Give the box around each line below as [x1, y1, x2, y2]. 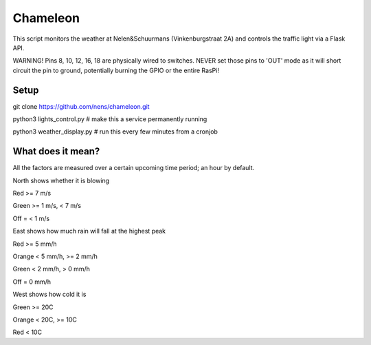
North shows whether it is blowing [12, 176, 110, 185]
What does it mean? [12, 145, 100, 158]
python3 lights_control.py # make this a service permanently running [12, 115, 207, 123]
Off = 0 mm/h [12, 278, 52, 286]
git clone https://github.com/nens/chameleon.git [12, 102, 150, 110]
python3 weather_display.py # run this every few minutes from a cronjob [12, 127, 218, 136]
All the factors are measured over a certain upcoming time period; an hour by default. [12, 164, 255, 172]
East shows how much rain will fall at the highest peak [12, 227, 166, 236]
